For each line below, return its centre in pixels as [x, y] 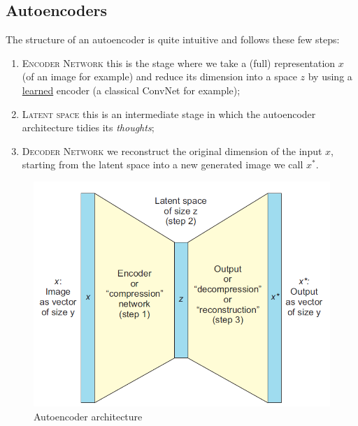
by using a [330, 76]
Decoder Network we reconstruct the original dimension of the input [172, 150]
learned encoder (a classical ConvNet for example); [131, 90]
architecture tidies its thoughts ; [88, 127]
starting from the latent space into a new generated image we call [163, 164]
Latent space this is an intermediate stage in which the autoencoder [169, 113]
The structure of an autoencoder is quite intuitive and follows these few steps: [173, 39]
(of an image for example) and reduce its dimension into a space [159, 76]
